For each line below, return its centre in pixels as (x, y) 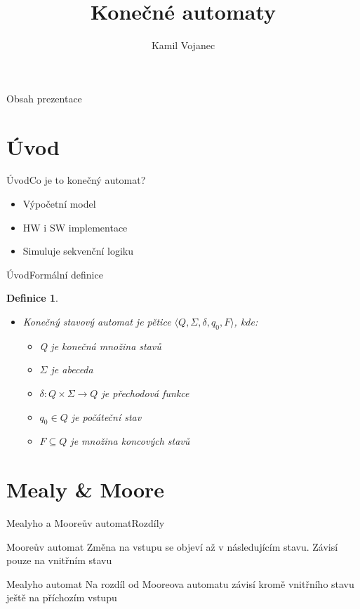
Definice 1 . (32, 298)
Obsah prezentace (44, 98)
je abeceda (72, 369)
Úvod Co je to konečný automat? (76, 180)
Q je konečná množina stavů (100, 346)
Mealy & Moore (86, 489)
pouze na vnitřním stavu (59, 560)
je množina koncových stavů (130, 441)
